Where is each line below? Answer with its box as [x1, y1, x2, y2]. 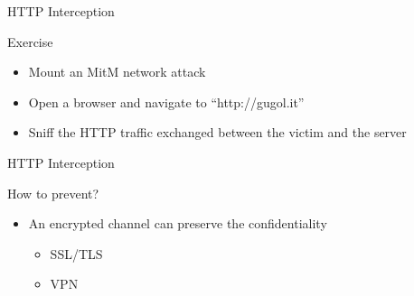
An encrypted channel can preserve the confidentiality [28, 214, 327, 233]
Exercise [7, 32, 53, 51]
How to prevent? [7, 183, 99, 202]
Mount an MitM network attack [28, 62, 206, 81]
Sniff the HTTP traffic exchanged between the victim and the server [28, 123, 407, 142]
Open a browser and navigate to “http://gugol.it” [28, 92, 305, 111]
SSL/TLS [50, 244, 103, 263]
